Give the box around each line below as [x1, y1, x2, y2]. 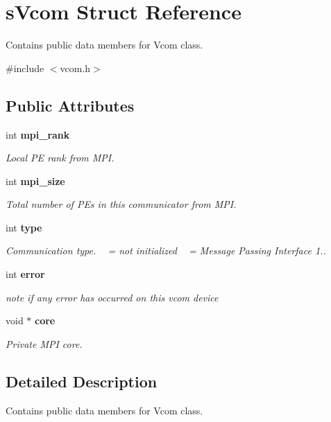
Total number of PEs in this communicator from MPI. [6, 197, 237, 211]
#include [6, 60, 44, 75]
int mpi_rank [6, 127, 70, 141]
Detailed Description [6, 370, 158, 392]
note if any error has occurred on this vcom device [6, 290, 219, 304]
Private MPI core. [6, 336, 83, 351]
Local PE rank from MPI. [6, 150, 114, 165]
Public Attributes [6, 94, 135, 116]
